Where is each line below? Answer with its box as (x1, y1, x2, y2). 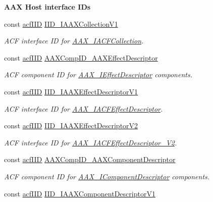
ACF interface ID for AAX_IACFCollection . (4, 35, 144, 46)
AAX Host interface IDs (4, 2, 91, 12)
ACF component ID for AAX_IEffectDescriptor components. (4, 69, 192, 80)
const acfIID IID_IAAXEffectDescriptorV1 (4, 86, 138, 96)
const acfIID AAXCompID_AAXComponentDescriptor (4, 154, 176, 165)
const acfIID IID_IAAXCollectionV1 (4, 18, 118, 29)
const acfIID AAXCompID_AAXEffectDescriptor (4, 52, 158, 63)
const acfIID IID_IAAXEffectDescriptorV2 (4, 120, 138, 131)
